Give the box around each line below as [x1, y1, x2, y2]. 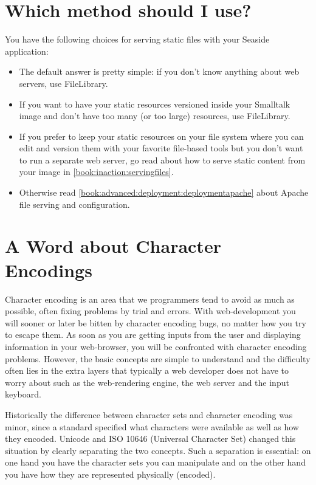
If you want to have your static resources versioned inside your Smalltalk [19, 97, 290, 110]
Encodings [5, 257, 92, 282]
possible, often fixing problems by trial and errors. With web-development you [5, 304, 296, 317]
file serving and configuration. [19, 198, 130, 210]
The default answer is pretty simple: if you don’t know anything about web [19, 65, 300, 78]
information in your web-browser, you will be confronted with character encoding [5, 340, 307, 353]
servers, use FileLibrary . [19, 77, 108, 89]
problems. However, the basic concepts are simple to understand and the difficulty [5, 352, 311, 365]
